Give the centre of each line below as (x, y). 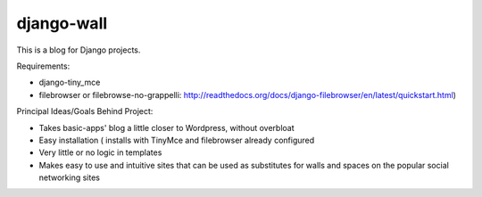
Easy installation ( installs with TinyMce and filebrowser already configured (177, 140)
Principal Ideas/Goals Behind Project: (85, 111)
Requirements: (43, 66)
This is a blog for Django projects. (79, 50)
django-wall (62, 23)
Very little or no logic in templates (100, 152)
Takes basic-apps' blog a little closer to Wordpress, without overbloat (166, 127)
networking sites (69, 177)
